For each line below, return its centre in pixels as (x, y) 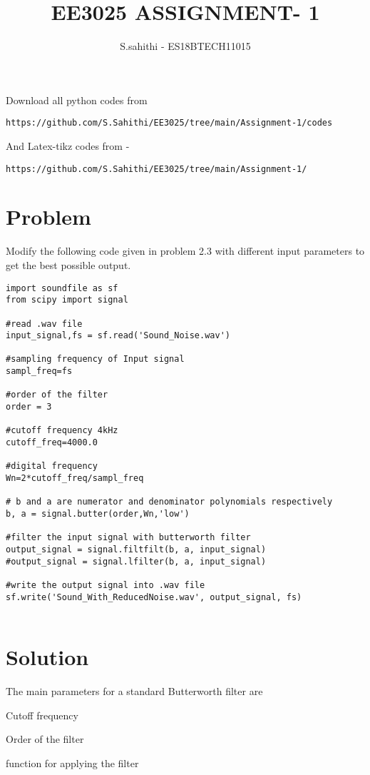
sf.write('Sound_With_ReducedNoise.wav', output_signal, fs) (154, 597)
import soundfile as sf (62, 288)
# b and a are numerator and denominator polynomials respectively (169, 502)
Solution (47, 657)
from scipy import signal (67, 300)
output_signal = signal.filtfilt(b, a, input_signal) (136, 549)
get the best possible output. (68, 264)
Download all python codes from (77, 100)
